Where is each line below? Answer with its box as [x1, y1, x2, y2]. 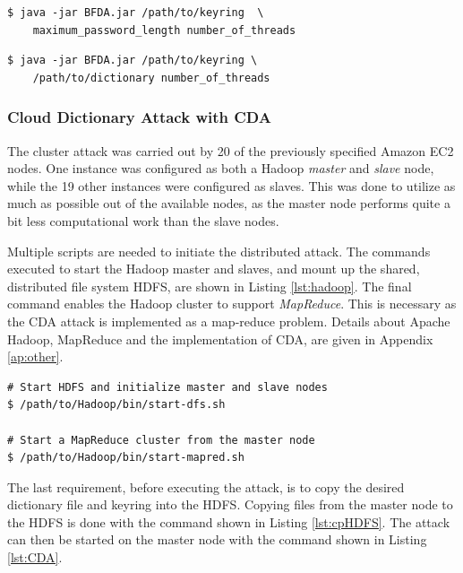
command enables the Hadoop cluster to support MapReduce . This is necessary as [7, 294, 457, 313]
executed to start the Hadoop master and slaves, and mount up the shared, [7, 259, 420, 278]
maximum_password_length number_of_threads [32, 23, 296, 37]
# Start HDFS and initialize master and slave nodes [7, 380, 328, 394]
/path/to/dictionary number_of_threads [32, 71, 270, 84]
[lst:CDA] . [7, 548, 63, 567]
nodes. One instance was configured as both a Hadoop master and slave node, [7, 159, 434, 178]
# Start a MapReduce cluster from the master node [7, 433, 315, 447]
